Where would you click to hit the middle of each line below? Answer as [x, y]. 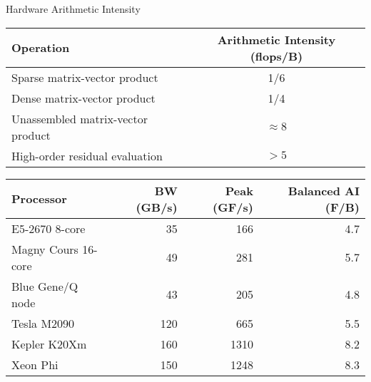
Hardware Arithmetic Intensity [73, 9]
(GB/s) [157, 207]
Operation [41, 48]
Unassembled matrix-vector [80, 118]
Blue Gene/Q [45, 286]
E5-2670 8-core [49, 228]
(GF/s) [233, 207]
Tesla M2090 [43, 323]
